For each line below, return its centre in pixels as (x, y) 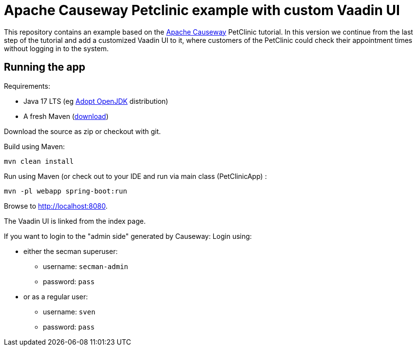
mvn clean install (39, 161)
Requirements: (27, 86)
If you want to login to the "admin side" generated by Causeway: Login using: (128, 236)
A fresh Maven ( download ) (66, 116)
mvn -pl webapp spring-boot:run (66, 191)
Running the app (45, 67)
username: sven (69, 311)
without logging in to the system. (56, 48)
